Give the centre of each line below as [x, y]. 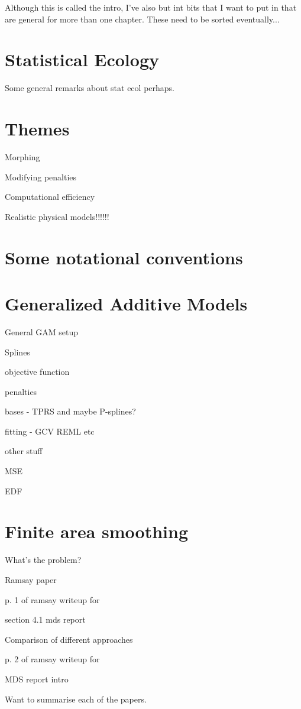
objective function [37, 372]
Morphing [22, 157]
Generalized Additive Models [126, 303]
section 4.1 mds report [45, 619]
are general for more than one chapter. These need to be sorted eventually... [142, 19]
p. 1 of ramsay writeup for [52, 599]
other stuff [24, 451]
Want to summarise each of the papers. [76, 699]
